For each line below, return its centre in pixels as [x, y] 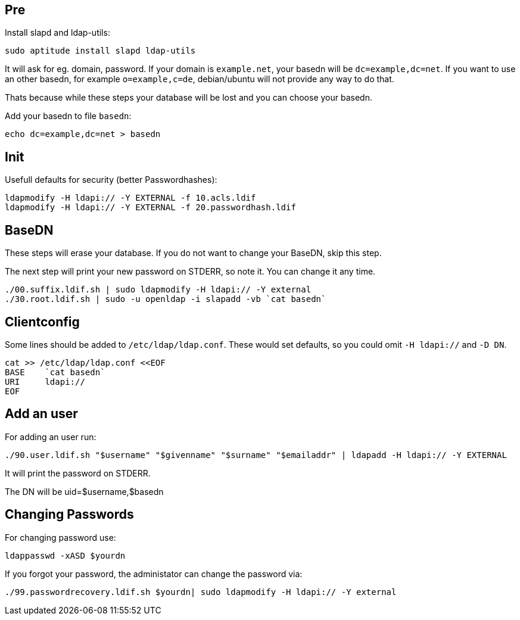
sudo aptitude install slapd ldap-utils [100, 51]
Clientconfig [42, 322]
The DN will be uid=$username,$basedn [84, 491]
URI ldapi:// [45, 381]
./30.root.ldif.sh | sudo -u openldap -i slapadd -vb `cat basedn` [166, 299]
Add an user [41, 414]
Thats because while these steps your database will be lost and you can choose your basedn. [189, 98]
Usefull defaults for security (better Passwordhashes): [111, 180]
